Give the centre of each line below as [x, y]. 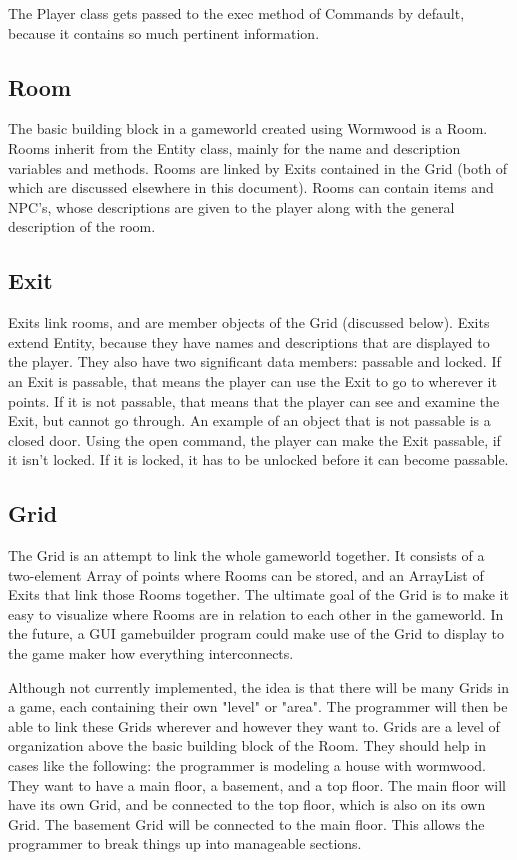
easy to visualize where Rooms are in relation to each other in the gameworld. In [256, 613]
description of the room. [82, 226]
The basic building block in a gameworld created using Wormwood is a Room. [248, 128]
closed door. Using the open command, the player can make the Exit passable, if [254, 439]
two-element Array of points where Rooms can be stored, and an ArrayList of [246, 574]
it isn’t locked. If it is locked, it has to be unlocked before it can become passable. [258, 459]
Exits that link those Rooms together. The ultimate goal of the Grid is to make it [258, 594]
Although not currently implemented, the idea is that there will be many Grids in [258, 686]
